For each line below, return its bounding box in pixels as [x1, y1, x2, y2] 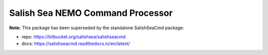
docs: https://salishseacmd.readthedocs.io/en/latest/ [21, 41, 130, 47]
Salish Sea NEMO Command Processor [9, 7, 173, 18]
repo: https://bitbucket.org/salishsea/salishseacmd [21, 34, 126, 40]
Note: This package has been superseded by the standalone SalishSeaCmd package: [9, 25, 185, 31]
